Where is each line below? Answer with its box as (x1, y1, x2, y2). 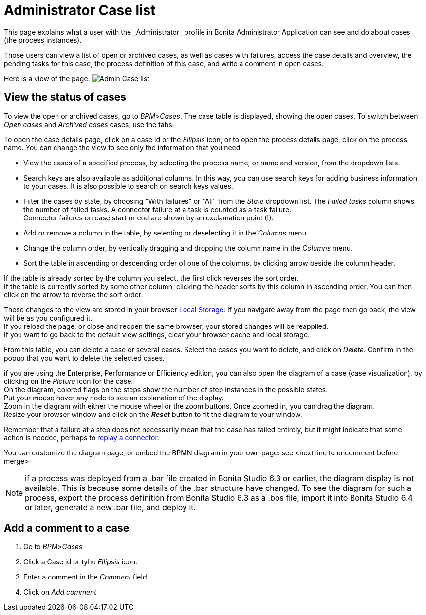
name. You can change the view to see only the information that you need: (4, 143, 242, 152)
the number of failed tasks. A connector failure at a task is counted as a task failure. (23, 205, 292, 214)
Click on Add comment (23, 588, 96, 597)
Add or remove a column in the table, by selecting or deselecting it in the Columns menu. (23, 228, 308, 237)
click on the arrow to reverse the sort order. (4, 290, 143, 299)
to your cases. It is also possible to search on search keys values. (23, 181, 233, 190)
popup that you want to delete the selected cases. (4, 353, 165, 362)
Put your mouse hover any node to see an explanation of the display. (4, 393, 224, 402)
